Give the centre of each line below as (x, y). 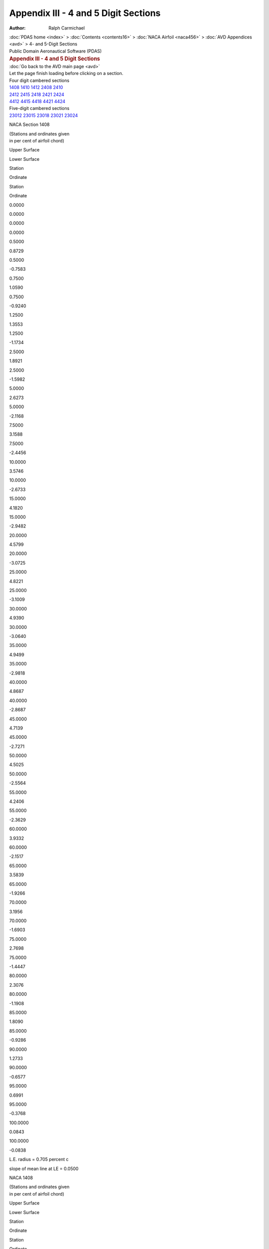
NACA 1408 (21, 1178)
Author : (17, 28)
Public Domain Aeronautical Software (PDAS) (56, 51)
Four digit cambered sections (39, 80)
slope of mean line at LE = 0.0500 (44, 1169)
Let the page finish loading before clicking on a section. (66, 73)
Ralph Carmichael (67, 28)
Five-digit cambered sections (39, 108)
